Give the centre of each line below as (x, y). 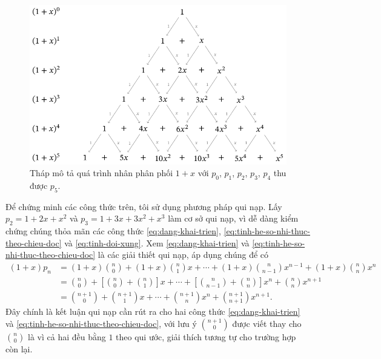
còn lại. (19, 348)
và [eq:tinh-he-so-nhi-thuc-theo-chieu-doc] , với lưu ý (101, 323)
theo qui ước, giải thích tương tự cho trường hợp (206, 336)
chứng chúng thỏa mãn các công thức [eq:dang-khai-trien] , (113, 231)
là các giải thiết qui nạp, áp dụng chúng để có (183, 255)
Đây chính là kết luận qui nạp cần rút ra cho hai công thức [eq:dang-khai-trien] (153, 311)
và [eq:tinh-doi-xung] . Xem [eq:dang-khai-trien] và (157, 242)
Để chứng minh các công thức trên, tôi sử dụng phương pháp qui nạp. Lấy (144, 206)
